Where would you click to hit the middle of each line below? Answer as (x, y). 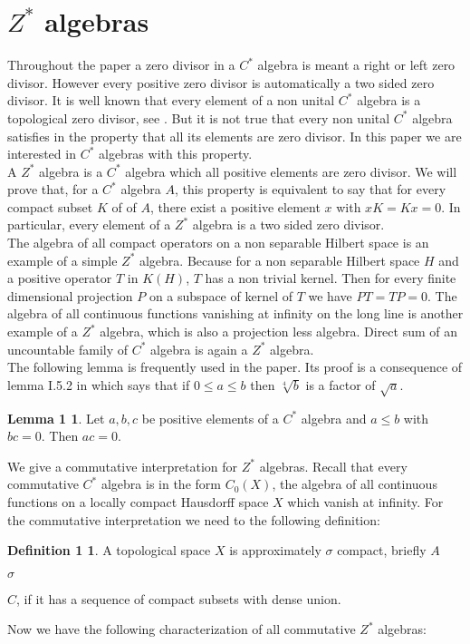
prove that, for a (53, 189)
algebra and (334, 418)
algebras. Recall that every (333, 466)
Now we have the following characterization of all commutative (182, 629)
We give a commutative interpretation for (123, 466)
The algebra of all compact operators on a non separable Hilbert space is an (218, 243)
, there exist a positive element (235, 206)
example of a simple (62, 260)
